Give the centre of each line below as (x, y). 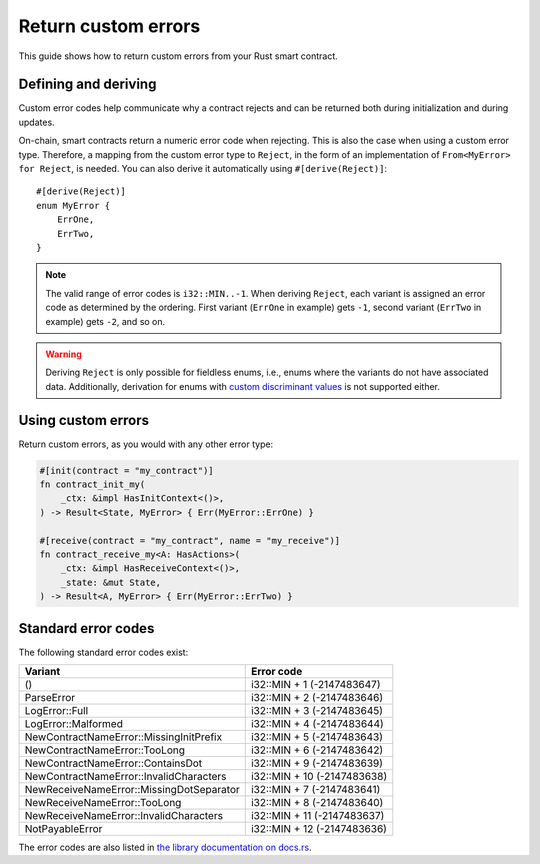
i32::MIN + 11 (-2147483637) (317, 815)
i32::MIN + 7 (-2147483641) (315, 789)
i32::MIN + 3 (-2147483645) (317, 710)
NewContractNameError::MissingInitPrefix (123, 737)
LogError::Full (56, 710)
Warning (63, 354)
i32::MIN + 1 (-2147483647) (315, 684)
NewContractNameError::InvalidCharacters (125, 776)
